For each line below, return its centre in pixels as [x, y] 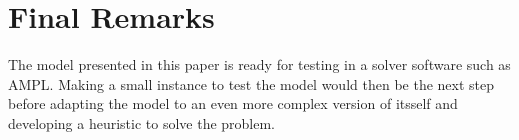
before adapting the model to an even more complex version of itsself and [233, 103]
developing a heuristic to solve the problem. [142, 122]
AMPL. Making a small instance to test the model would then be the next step [251, 83]
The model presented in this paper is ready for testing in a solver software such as [259, 64]
